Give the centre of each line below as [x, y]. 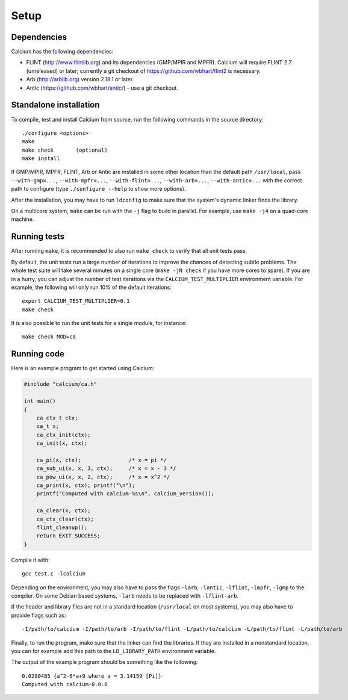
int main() [40, 401]
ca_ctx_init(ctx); [64, 435]
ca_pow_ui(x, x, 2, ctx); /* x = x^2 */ [103, 477]
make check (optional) [65, 150]
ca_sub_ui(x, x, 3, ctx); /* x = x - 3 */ [107, 469]
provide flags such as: [39, 615]
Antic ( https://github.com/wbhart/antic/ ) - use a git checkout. [102, 88]
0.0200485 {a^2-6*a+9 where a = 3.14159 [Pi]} [92, 676]
